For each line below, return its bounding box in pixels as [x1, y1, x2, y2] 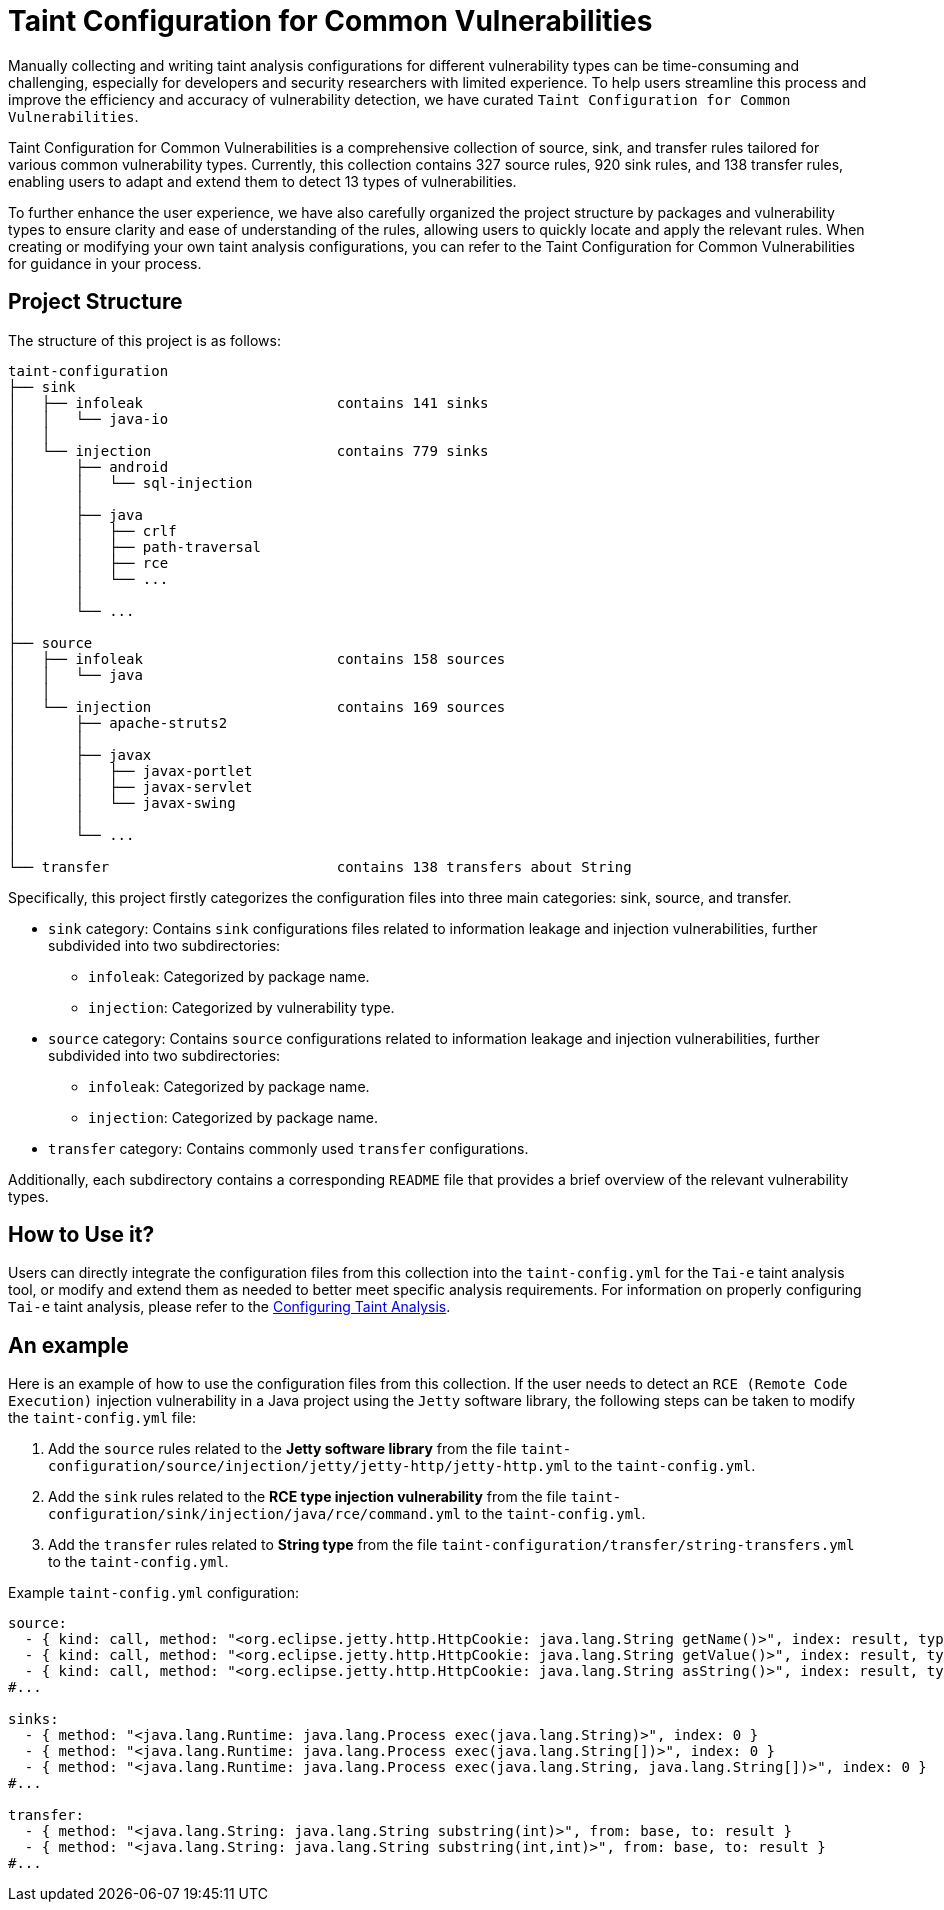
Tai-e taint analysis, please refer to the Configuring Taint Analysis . [8, 1298, 451, 1316]
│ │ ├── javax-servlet [8, 778, 253, 795]
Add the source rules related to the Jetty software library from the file [48, 1440, 517, 1458]
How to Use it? [8, 1222, 155, 1248]
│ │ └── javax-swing [8, 794, 236, 811]
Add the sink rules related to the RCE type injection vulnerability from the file [48, 1488, 567, 1506]
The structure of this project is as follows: [8, 331, 281, 349]
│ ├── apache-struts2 [8, 714, 228, 731]
